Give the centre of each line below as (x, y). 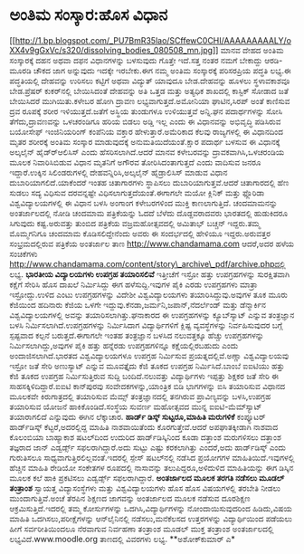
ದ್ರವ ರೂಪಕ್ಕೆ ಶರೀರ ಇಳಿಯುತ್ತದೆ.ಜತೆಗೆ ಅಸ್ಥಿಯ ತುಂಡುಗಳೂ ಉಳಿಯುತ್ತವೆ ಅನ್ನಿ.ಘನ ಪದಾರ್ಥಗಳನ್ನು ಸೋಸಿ (146, 111)
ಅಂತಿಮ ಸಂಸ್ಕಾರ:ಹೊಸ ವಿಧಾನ (89, 15)
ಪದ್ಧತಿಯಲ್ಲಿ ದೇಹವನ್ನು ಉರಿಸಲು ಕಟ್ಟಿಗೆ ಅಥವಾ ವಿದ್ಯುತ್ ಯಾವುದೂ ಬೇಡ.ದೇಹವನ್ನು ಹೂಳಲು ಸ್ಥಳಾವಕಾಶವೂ (150, 81)
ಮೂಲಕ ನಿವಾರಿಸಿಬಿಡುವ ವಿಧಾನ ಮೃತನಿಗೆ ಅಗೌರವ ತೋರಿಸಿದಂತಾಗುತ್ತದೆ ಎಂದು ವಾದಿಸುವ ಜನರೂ (135, 162)
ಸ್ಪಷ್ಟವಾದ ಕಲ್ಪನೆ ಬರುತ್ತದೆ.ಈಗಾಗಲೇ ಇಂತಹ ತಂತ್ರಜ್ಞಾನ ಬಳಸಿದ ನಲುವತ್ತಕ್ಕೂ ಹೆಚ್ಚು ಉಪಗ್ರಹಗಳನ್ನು (137, 335)
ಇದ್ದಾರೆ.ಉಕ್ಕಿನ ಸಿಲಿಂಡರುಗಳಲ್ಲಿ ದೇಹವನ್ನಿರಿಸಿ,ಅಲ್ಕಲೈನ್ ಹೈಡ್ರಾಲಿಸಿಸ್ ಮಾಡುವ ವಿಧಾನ (119, 172)
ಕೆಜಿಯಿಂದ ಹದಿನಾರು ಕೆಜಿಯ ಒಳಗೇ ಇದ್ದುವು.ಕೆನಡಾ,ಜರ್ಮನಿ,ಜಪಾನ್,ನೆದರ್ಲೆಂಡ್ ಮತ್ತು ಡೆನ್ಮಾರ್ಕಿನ (138, 304)
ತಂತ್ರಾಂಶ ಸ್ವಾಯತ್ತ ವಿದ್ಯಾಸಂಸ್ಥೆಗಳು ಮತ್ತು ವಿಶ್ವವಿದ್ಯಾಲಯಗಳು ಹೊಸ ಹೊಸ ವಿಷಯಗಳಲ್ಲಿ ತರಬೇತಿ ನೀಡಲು (145, 488)
